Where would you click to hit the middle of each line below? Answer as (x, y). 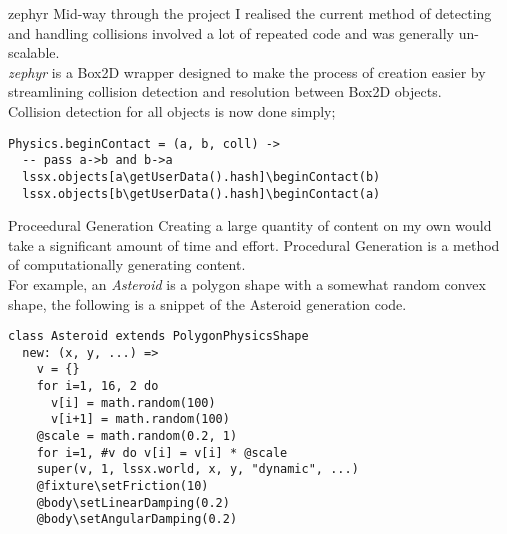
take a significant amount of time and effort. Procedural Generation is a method (254, 244)
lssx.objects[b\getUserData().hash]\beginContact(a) (201, 193)
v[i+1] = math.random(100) (140, 419)
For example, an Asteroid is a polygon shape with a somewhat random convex (247, 283)
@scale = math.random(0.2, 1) (137, 436)
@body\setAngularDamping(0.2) (137, 519)
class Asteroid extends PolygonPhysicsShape (158, 336)
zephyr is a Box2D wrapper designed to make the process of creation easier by (247, 71)
